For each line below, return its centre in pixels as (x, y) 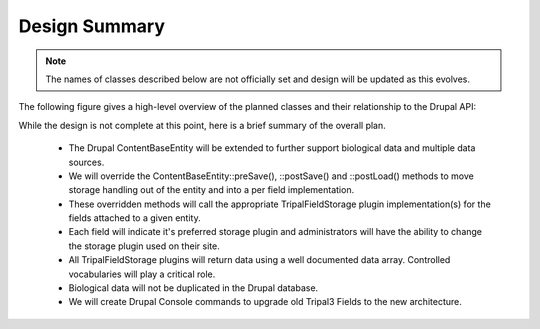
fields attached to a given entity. (134, 218)
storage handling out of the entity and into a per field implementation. (211, 190)
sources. (86, 162)
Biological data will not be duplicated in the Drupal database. (193, 288)
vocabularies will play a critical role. (142, 274)
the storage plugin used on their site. (144, 246)
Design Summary (91, 26)
